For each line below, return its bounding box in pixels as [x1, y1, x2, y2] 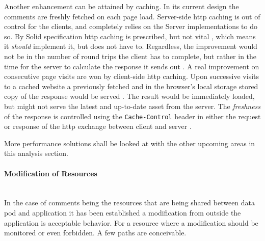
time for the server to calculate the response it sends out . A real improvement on [4, 61, 259, 71]
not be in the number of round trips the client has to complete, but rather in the [4, 50, 257, 61]
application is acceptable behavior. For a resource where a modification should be [4, 217, 258, 228]
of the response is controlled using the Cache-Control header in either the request [4, 111, 261, 121]
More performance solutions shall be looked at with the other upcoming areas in [4, 138, 255, 148]
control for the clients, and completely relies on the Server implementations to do [4, 21, 258, 32]
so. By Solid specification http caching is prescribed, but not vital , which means [4, 31, 256, 41]
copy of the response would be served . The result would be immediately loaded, [4, 91, 255, 101]
